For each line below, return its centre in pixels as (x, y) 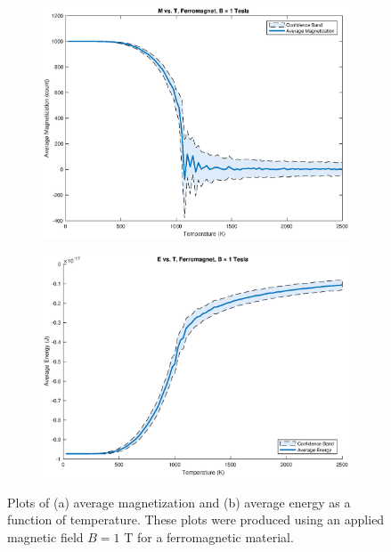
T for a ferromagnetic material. (209, 536)
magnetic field (45, 536)
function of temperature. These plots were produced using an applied (196, 520)
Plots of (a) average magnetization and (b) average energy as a (179, 502)
